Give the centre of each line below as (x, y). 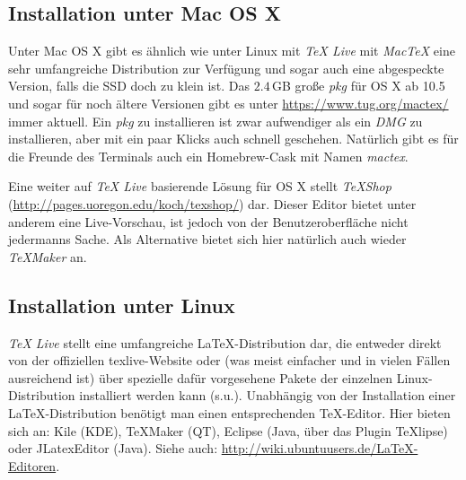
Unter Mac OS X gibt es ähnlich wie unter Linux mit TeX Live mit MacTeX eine (232, 51)
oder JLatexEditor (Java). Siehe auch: (113, 448)
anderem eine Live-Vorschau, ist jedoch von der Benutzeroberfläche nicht (208, 221)
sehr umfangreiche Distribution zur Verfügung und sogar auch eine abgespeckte (226, 68)
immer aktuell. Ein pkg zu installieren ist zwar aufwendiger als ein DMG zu (215, 121)
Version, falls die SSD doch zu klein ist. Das (129, 86)
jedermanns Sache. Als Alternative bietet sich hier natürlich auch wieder (207, 239)
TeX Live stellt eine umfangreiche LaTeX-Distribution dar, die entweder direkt (225, 342)
